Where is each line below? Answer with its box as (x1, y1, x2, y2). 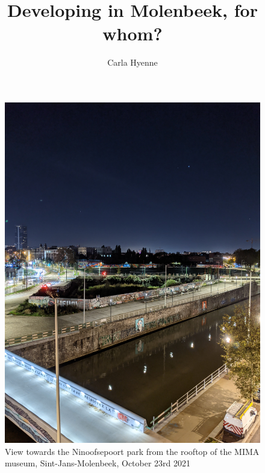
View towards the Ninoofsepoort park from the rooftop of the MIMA (5, 445, 260, 457)
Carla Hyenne (107, 56, 158, 69)
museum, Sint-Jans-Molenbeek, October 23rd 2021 (5, 457, 191, 469)
